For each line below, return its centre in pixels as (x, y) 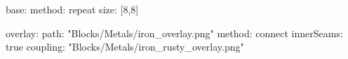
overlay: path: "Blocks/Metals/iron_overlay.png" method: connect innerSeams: (174, 33)
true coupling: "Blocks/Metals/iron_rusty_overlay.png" (125, 47)
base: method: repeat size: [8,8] (72, 9)
